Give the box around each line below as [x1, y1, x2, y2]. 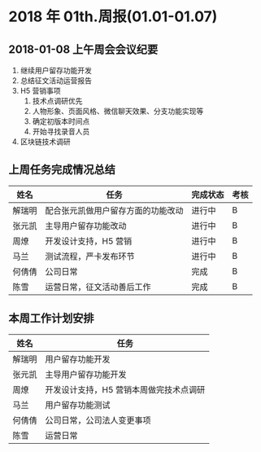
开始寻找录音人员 [32, 127, 90, 136]
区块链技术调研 [20, 137, 71, 147]
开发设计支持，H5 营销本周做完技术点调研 [45, 384, 206, 395]
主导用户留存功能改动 [45, 220, 128, 231]
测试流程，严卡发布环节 [45, 250, 136, 261]
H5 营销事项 [20, 86, 61, 95]
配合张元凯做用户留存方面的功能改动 [45, 204, 185, 216]
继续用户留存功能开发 [20, 66, 92, 75]
